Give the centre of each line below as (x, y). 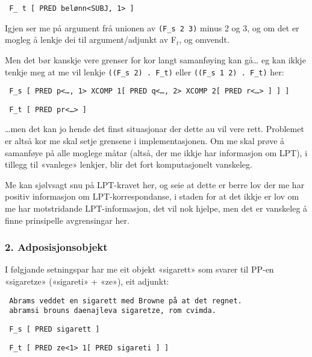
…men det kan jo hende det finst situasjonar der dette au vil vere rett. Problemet (154, 129)
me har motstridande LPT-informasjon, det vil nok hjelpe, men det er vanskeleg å (156, 208)
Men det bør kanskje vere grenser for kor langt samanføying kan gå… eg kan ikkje (155, 59)
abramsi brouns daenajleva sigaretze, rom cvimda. (113, 311)
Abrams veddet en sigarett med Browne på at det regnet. (126, 301)
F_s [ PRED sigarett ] (55, 329)
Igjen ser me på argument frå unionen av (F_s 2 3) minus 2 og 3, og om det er (152, 27)
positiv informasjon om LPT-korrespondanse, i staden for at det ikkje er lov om (152, 196)
